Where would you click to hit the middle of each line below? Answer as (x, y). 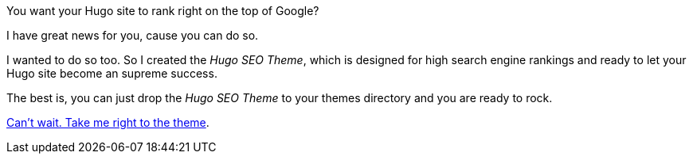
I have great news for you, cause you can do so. (133, 35)
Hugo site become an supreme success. (112, 73)
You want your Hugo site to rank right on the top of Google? (163, 11)
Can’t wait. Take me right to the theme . (108, 122)
